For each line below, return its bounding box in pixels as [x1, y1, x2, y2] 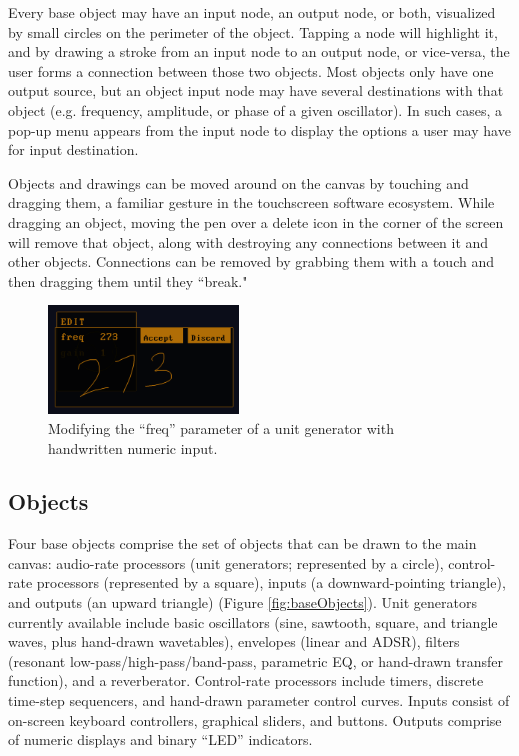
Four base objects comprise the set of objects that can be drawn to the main [8, 533, 477, 554]
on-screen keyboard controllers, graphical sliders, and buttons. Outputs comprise [8, 709, 502, 730]
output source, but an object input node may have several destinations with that [8, 80, 504, 101]
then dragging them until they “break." [8, 270, 248, 291]
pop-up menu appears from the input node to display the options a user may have [8, 119, 511, 140]
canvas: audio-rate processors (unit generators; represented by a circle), [8, 552, 444, 573]
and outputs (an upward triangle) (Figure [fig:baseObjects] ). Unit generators [8, 592, 478, 613]
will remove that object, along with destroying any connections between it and [8, 231, 489, 252]
